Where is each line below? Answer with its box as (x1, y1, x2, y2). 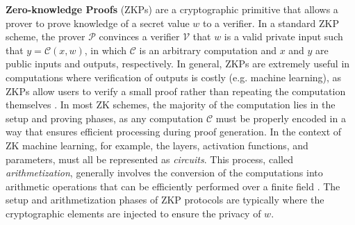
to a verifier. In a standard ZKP (203, 15, 340, 30)
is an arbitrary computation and (139, 42, 276, 57)
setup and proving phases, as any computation (6, 110, 204, 125)
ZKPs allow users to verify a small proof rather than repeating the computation (6, 83, 346, 98)
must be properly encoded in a (215, 110, 346, 125)
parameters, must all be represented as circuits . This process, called (6, 151, 293, 166)
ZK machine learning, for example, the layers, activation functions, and (6, 137, 308, 152)
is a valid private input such (224, 29, 343, 44)
